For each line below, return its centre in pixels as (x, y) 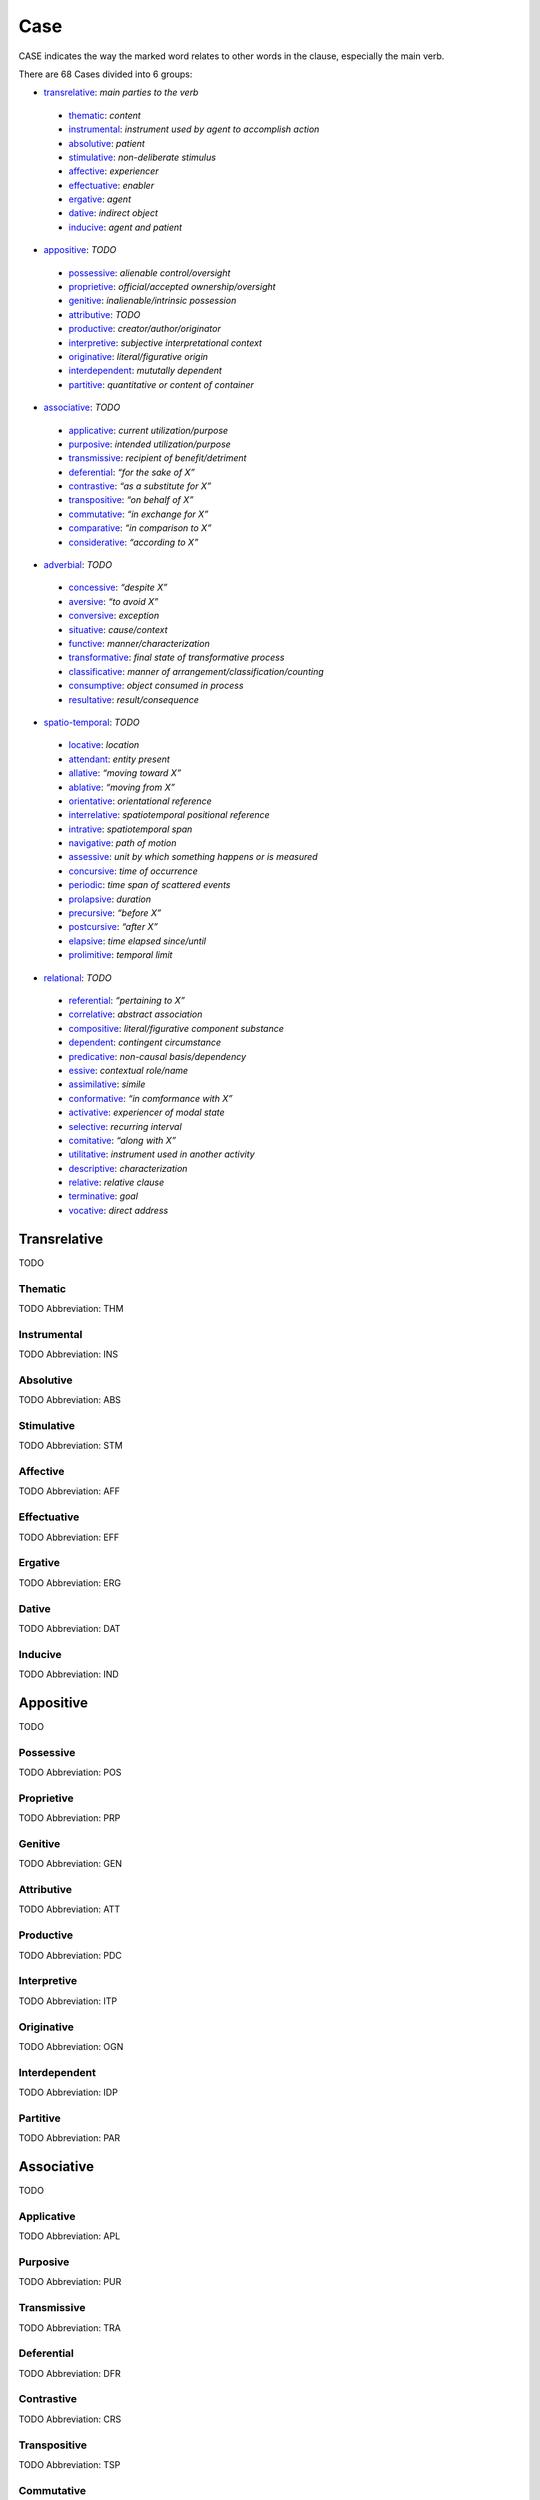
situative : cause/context (118, 629)
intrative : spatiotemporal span (130, 829)
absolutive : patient (106, 143)
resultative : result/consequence (134, 699)
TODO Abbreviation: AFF (69, 1491)
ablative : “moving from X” (121, 787)
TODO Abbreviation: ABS (70, 1400)
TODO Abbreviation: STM (71, 1446)
